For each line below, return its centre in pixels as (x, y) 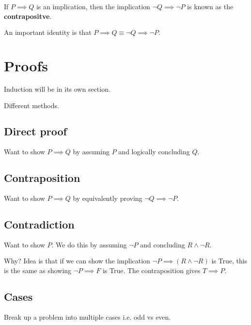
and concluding (163, 244)
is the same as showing (38, 270)
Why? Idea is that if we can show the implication (77, 261)
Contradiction (39, 224)
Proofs (26, 65)
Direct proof (35, 131)
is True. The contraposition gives (151, 270)
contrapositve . (28, 16)
